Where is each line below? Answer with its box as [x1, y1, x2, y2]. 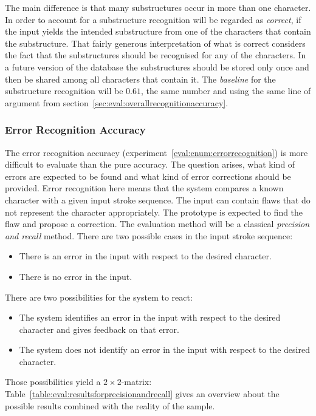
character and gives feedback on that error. [19, 322, 179, 335]
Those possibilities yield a [5, 375, 101, 388]
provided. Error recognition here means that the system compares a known [5, 182, 284, 194]
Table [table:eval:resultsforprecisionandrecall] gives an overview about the [5, 387, 280, 400]
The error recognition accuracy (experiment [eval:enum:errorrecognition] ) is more [5, 146, 308, 159]
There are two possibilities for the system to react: [5, 290, 193, 303]
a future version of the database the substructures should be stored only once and [5, 60, 309, 73]
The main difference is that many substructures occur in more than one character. [5, 1, 311, 13]
